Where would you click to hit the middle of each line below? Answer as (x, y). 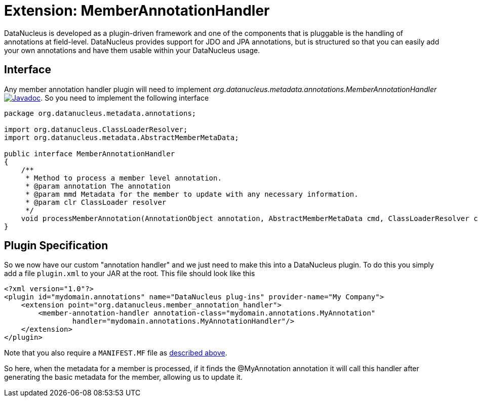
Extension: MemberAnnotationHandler (137, 11)
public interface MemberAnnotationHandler (90, 153)
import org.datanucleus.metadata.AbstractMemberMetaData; (122, 137)
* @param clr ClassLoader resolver (96, 202)
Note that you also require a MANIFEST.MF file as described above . (116, 353)
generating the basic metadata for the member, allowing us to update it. (123, 377)
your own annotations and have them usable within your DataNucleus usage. (132, 50)
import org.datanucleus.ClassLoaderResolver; (96, 129)
